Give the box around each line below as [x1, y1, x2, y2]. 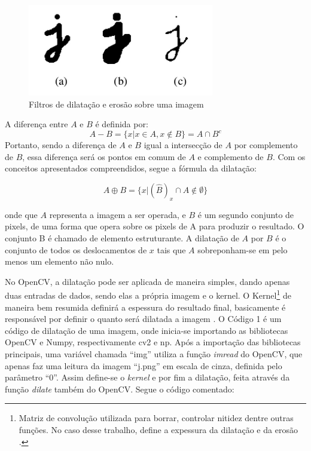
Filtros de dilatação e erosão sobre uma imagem [29, 97, 204, 110]
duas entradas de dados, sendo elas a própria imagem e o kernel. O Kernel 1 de [5, 287, 291, 302]
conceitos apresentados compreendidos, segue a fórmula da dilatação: [5, 162, 257, 174]
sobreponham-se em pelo [197, 243, 288, 256]
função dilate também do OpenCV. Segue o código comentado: [5, 382, 234, 395]
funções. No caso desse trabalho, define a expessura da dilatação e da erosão [19, 424, 298, 436]
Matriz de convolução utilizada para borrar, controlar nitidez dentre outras [19, 412, 294, 424]
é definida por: [95, 118, 148, 130]
